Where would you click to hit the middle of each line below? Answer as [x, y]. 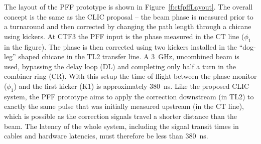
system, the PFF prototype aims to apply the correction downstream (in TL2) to [129, 96]
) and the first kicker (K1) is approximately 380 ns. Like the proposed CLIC [132, 86]
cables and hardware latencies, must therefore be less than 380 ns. [106, 136]
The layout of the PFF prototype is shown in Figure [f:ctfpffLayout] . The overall [128, 7]
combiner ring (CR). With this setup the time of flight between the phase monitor [130, 76]
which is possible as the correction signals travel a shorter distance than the [120, 116]
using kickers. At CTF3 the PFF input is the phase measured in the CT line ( [124, 36]
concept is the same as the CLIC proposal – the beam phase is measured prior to [129, 16]
